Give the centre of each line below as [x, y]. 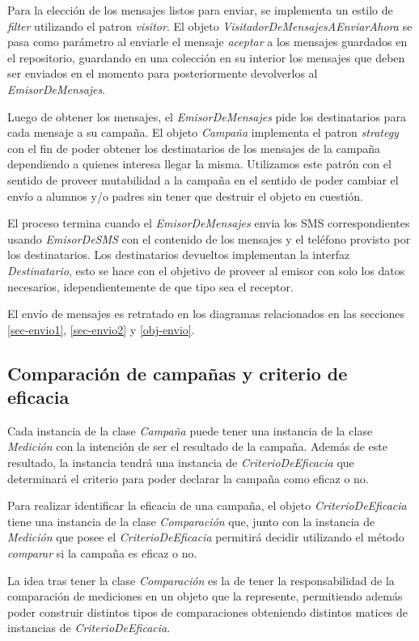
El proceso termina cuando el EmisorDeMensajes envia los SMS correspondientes [209, 223]
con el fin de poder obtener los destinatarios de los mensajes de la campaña [194, 148]
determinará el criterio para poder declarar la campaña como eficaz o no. [188, 478]
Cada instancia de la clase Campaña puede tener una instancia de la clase [190, 430]
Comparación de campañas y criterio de [178, 373]
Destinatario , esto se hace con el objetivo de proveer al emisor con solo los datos [206, 270]
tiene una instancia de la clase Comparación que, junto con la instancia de [191, 521]
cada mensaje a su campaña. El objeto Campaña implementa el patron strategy [203, 132]
